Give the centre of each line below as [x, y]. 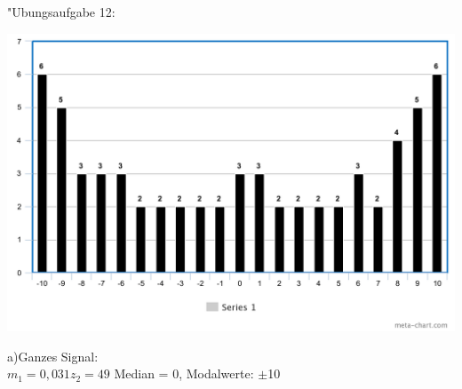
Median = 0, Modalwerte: [184, 373]
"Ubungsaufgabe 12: [61, 12]
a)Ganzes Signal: [53, 356]
